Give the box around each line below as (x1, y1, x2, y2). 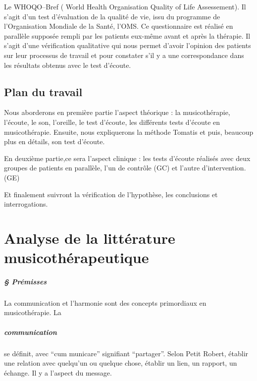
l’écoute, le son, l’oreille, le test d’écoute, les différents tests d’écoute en (4, 116, 220, 127)
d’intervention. (202, 163, 246, 173)
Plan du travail (4, 84, 83, 99)
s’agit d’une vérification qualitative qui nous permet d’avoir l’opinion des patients (4, 40, 251, 51)
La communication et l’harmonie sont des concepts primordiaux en (4, 297, 206, 308)
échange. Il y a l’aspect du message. (4, 367, 112, 378)
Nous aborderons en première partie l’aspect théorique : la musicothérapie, (4, 107, 230, 117)
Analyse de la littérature (4, 227, 175, 248)
